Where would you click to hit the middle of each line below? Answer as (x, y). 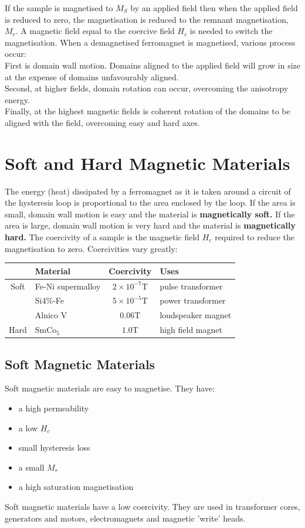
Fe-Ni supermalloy (68, 286)
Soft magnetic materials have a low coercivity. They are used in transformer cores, (152, 506)
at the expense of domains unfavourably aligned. (92, 76)
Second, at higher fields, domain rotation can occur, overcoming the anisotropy (147, 88)
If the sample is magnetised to (59, 8)
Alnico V (51, 315)
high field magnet (191, 330)
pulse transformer (191, 286)
